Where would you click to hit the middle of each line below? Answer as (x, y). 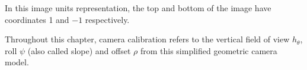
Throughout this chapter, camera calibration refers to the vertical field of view (147, 39)
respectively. (107, 19)
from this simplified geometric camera (209, 50)
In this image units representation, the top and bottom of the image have (138, 8)
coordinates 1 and (37, 19)
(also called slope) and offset (79, 50)
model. (17, 62)
